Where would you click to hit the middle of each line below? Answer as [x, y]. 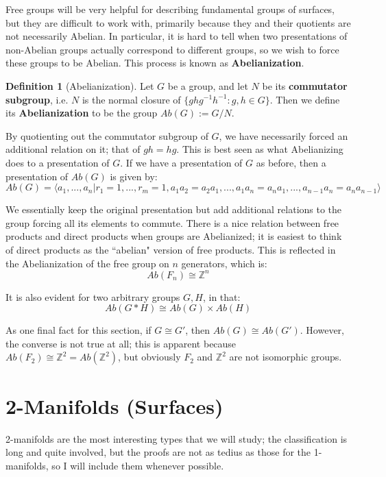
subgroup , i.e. [37, 99]
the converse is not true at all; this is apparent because [121, 343]
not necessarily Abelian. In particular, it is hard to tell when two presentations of [177, 36]
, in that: [221, 296]
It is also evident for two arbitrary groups [93, 296]
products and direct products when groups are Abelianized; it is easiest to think [174, 236]
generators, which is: [224, 263]
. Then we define [305, 99]
